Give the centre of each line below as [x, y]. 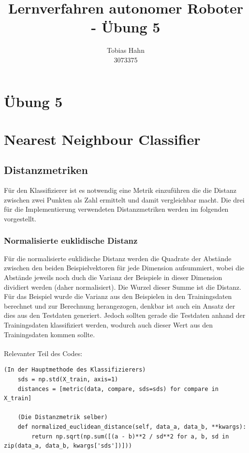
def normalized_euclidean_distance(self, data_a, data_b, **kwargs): [132, 427]
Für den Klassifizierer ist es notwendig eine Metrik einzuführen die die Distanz [120, 190]
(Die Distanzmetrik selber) [63, 417]
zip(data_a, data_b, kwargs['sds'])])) [68, 446]
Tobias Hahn [126, 50]
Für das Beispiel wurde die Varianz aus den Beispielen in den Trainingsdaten [118, 296]
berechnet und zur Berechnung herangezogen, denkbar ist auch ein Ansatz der [120, 305]
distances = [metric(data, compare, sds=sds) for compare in [118, 389]
